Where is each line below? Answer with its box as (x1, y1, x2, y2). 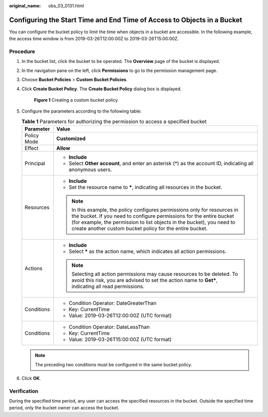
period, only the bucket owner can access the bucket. (9, 405, 120, 411)
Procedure (9, 48, 35, 55)
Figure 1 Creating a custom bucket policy (34, 97, 118, 103)
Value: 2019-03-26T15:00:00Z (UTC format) (68, 336, 172, 343)
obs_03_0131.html (48, 3, 84, 8)
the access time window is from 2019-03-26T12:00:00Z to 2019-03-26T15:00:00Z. (9, 36, 179, 42)
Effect (24, 145, 39, 152)
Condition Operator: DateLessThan (68, 324, 150, 331)
